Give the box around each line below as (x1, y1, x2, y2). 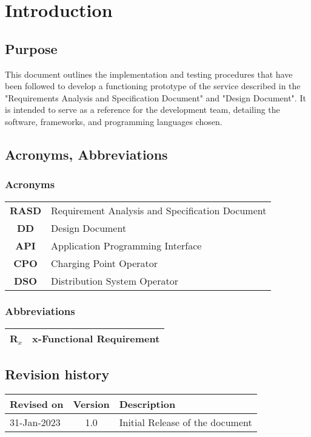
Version (73, 396, 110, 411)
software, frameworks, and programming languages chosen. (5, 115, 222, 127)
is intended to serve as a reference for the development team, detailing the (5, 103, 280, 116)
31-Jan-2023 (10, 415, 61, 429)
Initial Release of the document (119, 415, 252, 429)
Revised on (10, 396, 64, 411)
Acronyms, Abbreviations (5, 144, 168, 163)
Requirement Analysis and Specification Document (51, 203, 267, 217)
